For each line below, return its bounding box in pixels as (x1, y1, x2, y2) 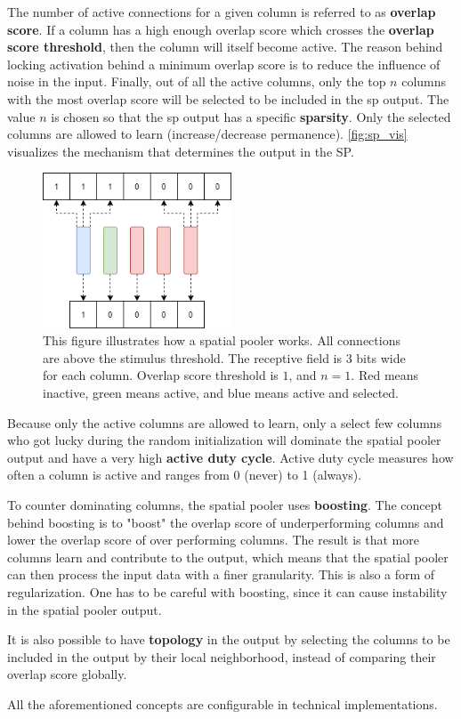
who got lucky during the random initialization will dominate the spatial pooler (7, 431, 441, 449)
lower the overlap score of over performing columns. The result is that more (7, 530, 419, 549)
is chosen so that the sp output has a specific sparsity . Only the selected (51, 107, 451, 125)
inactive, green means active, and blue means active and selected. (43, 383, 399, 401)
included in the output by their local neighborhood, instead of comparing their (7, 647, 436, 666)
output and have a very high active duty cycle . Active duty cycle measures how (7, 448, 454, 466)
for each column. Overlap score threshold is (43, 366, 279, 384)
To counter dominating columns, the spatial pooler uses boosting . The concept (7, 495, 442, 513)
